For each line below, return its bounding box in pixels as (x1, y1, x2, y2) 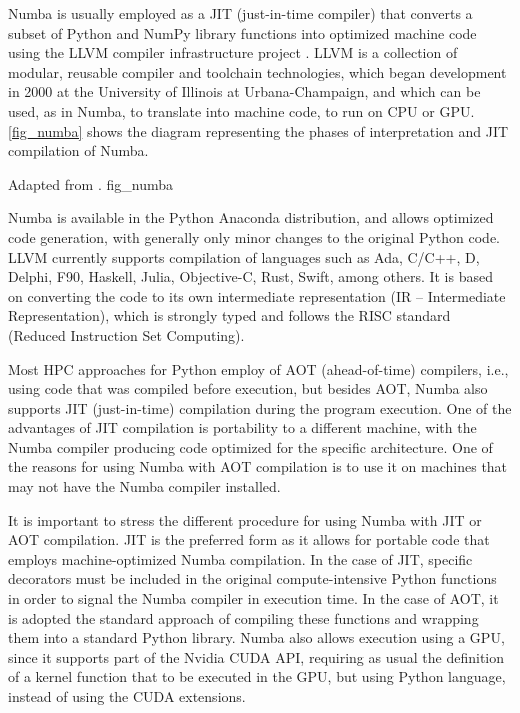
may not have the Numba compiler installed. (8, 476, 281, 497)
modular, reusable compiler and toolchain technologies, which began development (8, 61, 507, 82)
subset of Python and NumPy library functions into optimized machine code (8, 22, 477, 43)
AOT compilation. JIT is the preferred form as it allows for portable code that (8, 529, 490, 550)
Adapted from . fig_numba (8, 173, 173, 194)
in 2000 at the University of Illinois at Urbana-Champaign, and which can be (8, 81, 481, 102)
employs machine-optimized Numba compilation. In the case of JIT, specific (8, 548, 473, 569)
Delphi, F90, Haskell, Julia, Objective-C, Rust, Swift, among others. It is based (8, 266, 493, 287)
